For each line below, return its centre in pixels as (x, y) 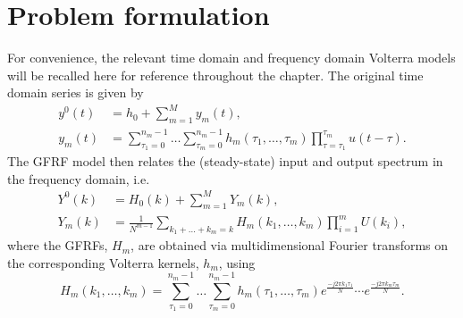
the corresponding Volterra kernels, (103, 262)
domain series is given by (76, 92)
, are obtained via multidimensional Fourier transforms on (290, 245)
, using (237, 262)
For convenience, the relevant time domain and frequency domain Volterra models (231, 58)
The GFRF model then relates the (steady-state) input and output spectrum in (225, 160)
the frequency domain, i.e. (79, 178)
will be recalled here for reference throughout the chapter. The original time (215, 75)
